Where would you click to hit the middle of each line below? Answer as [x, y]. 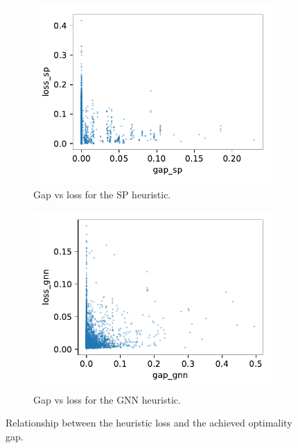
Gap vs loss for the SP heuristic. [102, 194]
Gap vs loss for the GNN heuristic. [107, 399]
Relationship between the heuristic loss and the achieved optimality [149, 423]
